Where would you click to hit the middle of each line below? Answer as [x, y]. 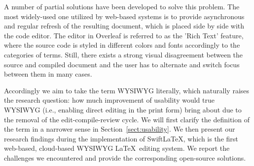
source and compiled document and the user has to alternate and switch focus [122, 64]
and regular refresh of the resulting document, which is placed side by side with [124, 26]
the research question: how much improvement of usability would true [109, 100]
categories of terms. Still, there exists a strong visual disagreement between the [124, 54]
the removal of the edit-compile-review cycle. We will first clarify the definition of [127, 119]
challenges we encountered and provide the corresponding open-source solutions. [125, 157]
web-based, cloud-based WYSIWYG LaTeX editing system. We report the [117, 148]
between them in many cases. [48, 74]
